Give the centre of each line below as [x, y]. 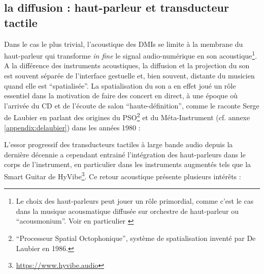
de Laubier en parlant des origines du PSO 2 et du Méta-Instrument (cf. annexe [127, 117]
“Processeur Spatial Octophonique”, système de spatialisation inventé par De [136, 238]
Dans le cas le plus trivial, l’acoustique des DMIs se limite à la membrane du [124, 44]
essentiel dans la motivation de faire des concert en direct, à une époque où [121, 95]
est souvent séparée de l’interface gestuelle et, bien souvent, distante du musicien [129, 76]
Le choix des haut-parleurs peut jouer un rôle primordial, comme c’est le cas [135, 201]
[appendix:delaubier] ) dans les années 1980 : [72, 127]
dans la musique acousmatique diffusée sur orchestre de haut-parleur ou [127, 211]
